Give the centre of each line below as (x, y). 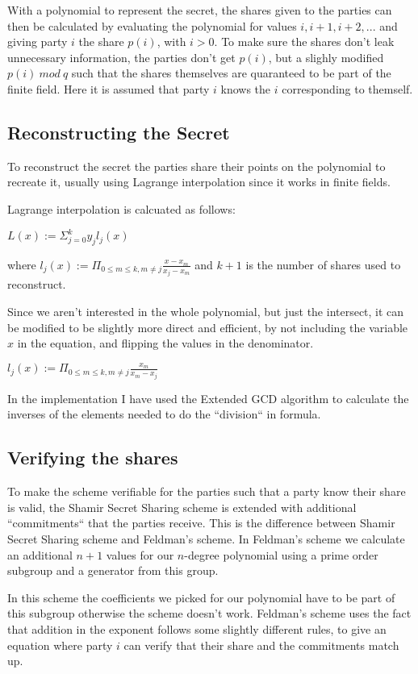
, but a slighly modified (326, 57)
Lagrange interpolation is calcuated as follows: (121, 208)
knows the (246, 88)
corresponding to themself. (347, 88)
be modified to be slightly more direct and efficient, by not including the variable (208, 327)
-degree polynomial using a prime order (281, 554)
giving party (38, 42)
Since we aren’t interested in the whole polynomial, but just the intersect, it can (206, 311)
